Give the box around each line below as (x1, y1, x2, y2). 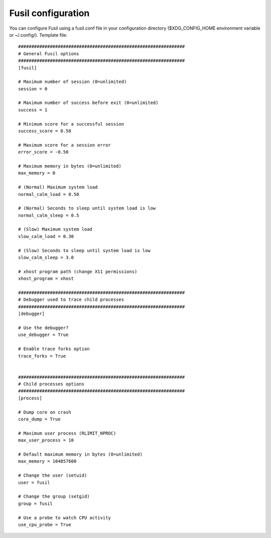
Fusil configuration (9, 8, 90, 19)
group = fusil (18, 500, 53, 506)
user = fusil (18, 480, 50, 485)
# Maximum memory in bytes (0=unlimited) (18, 163, 121, 169)
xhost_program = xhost (18, 276, 74, 281)
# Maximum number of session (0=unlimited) (18, 79, 127, 85)
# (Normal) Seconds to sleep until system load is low (18, 205, 156, 211)
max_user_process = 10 (18, 438, 74, 443)
